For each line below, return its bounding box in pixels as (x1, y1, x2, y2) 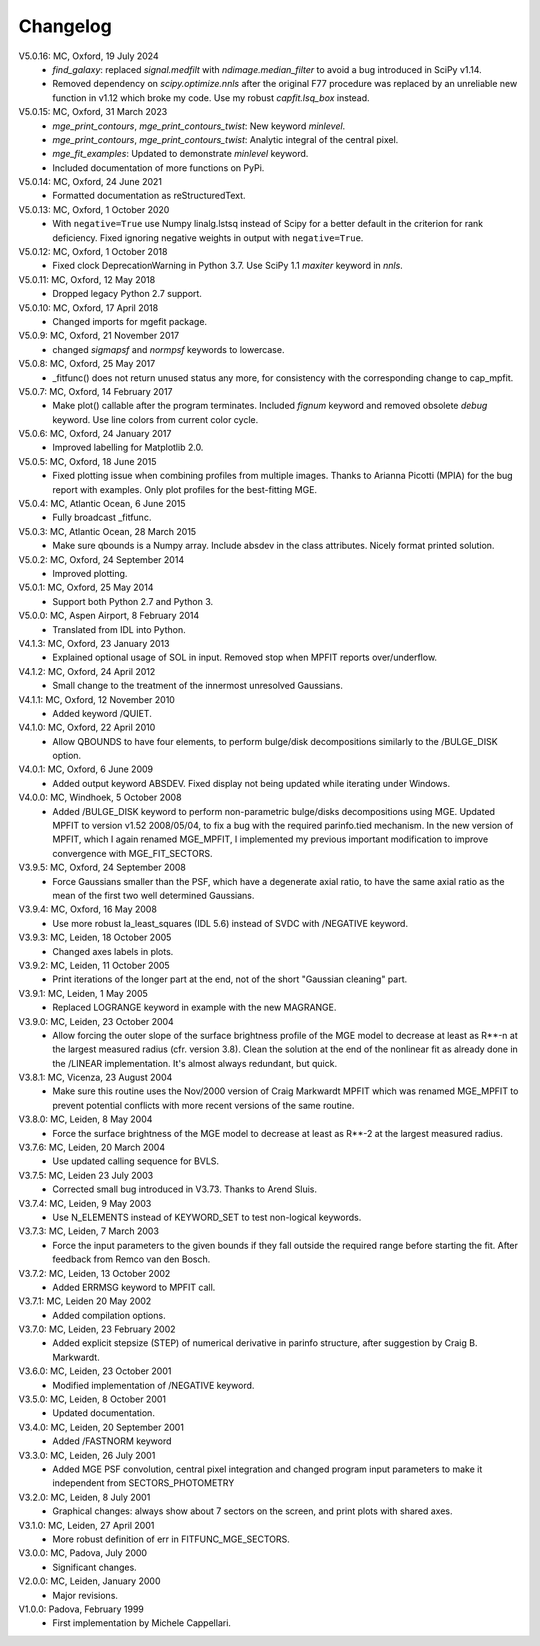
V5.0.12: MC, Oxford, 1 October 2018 (18, 246, 168, 258)
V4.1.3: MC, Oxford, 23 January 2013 (18, 637, 170, 649)
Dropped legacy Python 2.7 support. (52, 288, 202, 300)
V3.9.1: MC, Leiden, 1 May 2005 (18, 987, 149, 999)
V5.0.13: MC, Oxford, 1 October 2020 (18, 203, 170, 215)
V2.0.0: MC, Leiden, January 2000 (18, 1575, 161, 1587)
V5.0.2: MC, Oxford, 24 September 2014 (18, 553, 185, 565)
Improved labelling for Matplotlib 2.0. (52, 441, 204, 454)
